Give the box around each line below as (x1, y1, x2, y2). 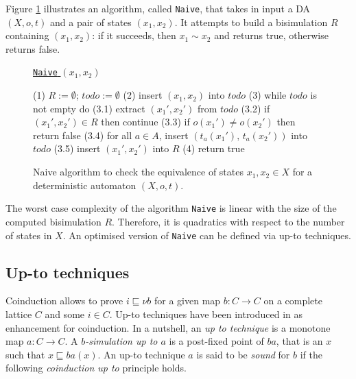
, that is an (276, 334, 323, 348)
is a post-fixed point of (169, 334, 264, 348)
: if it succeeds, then (92, 28, 176, 42)
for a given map (154, 293, 221, 308)
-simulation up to (85, 334, 158, 348)
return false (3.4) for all (33, 127, 132, 142)
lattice (5, 306, 32, 321)
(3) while (248, 88, 287, 102)
